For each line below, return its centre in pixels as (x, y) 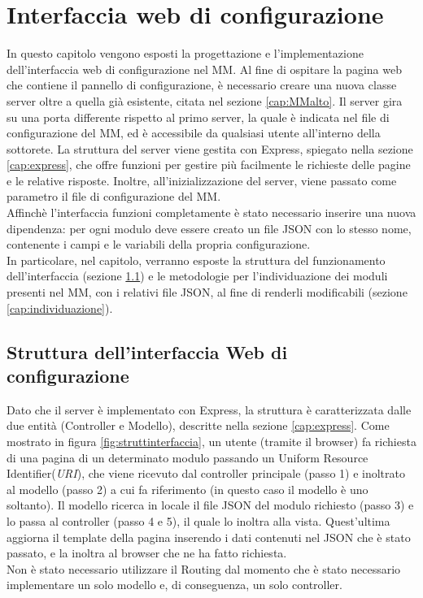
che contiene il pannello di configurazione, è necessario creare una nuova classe (202, 85)
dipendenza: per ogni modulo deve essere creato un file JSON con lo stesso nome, (209, 228)
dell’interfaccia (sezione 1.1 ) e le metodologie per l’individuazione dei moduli (197, 276)
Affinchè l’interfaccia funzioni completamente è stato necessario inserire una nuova (211, 212)
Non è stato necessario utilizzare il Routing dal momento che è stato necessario (204, 568)
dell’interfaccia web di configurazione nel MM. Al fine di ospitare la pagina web (204, 69)
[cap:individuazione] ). (60, 308)
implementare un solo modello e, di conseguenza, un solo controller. (174, 585)
